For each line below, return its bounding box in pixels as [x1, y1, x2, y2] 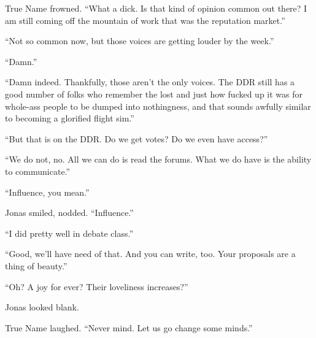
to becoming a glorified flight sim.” [5, 112, 134, 125]
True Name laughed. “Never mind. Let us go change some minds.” [5, 321, 253, 334]
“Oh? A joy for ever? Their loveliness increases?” [5, 280, 188, 293]
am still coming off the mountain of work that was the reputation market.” [5, 13, 285, 26]
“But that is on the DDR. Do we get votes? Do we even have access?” [5, 132, 268, 145]
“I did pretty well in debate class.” [5, 226, 134, 239]
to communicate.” [5, 164, 71, 177]
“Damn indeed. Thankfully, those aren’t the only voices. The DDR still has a [5, 75, 295, 88]
